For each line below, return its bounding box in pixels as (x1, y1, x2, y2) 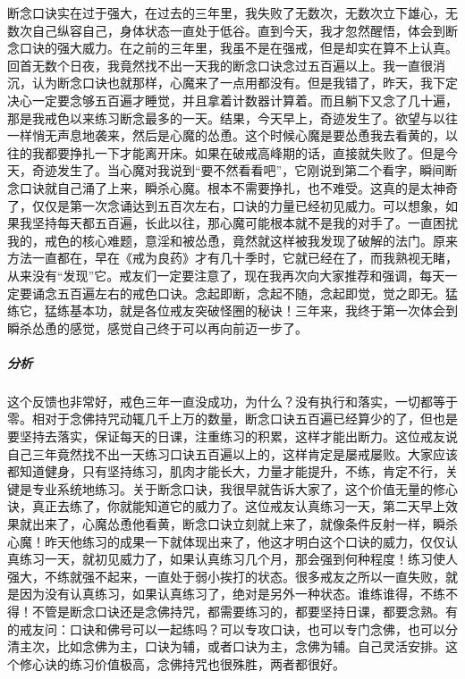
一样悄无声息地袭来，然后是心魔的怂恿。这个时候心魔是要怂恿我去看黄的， (7, 126, 445, 145)
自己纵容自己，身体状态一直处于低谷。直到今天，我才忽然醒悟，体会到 (31, 21, 445, 39)
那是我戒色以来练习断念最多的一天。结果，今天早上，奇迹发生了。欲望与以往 (7, 108, 458, 127)
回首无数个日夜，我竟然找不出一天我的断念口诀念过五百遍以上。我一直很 (7, 55, 433, 74)
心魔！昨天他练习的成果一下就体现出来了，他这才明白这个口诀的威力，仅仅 (7, 532, 445, 550)
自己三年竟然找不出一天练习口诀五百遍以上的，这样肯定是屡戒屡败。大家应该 (7, 444, 458, 463)
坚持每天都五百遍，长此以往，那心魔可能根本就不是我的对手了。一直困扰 (31, 214, 458, 232)
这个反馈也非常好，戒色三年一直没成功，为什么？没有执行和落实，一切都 (7, 391, 433, 410)
